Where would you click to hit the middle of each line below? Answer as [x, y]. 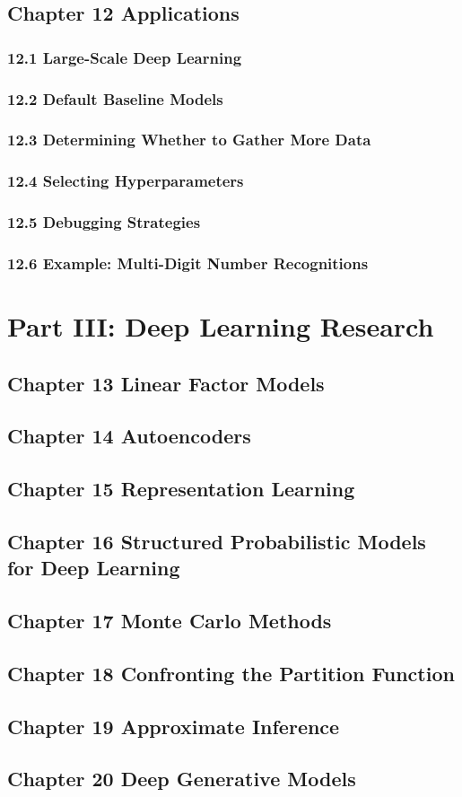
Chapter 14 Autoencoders [129, 436]
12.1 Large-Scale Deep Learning [125, 57]
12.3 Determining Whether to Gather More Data [189, 140]
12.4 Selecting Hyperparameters [126, 181]
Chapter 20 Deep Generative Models [182, 779]
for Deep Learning [94, 568]
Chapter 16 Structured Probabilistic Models [217, 541]
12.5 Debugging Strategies [104, 222]
